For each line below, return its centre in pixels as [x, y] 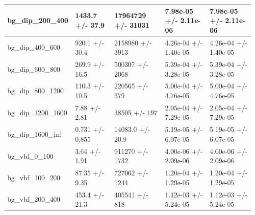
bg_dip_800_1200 [36, 91]
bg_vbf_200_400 [34, 199]
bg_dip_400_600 [34, 47]
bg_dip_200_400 [38, 20]
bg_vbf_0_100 [30, 156]
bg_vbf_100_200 [34, 177]
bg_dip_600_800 [34, 69]
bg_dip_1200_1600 [37, 112]
